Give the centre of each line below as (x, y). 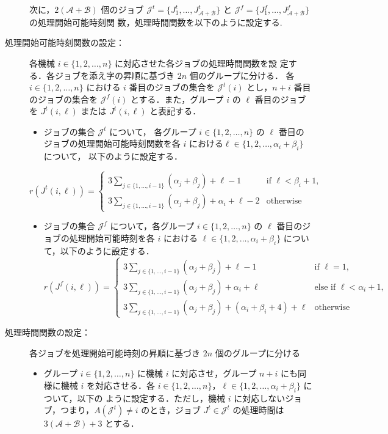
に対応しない (260, 398)
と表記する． (175, 111)
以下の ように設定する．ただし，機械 (151, 398)
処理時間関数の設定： (48, 332)
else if (325, 287)
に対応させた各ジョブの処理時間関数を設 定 (202, 63)
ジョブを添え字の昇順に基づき (114, 75)
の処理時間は (258, 410)
